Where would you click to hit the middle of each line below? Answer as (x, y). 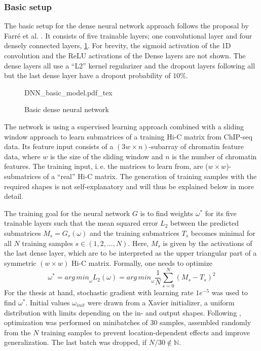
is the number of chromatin (214, 156)
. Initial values (48, 302)
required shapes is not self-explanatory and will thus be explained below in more (129, 186)
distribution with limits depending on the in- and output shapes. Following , (123, 312)
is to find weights (167, 213)
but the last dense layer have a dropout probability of (87, 75)
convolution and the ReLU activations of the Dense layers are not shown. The (125, 55)
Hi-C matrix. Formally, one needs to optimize (142, 262)
